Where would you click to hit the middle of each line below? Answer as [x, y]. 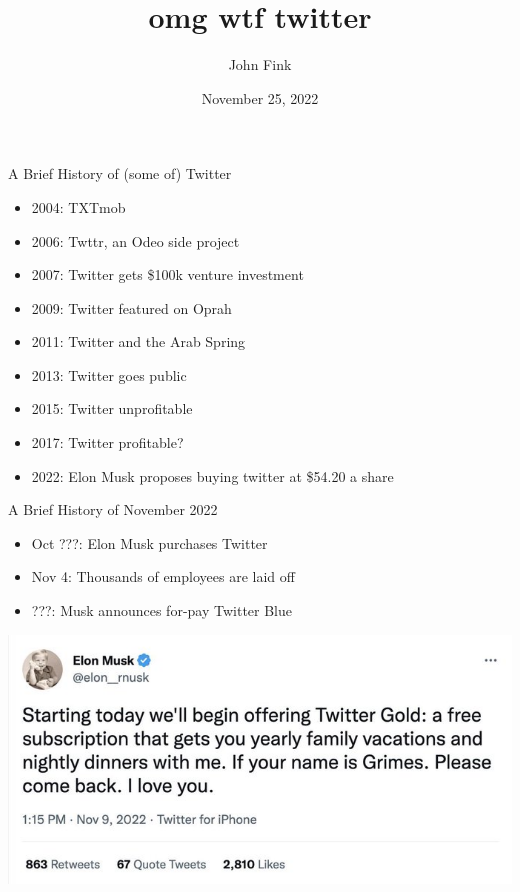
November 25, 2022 [260, 97]
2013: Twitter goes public [109, 374]
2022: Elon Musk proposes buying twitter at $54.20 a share [212, 475]
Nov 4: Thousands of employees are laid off [163, 576]
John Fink [260, 64]
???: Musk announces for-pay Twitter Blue [161, 610]
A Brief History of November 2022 [113, 509]
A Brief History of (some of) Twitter [120, 173]
